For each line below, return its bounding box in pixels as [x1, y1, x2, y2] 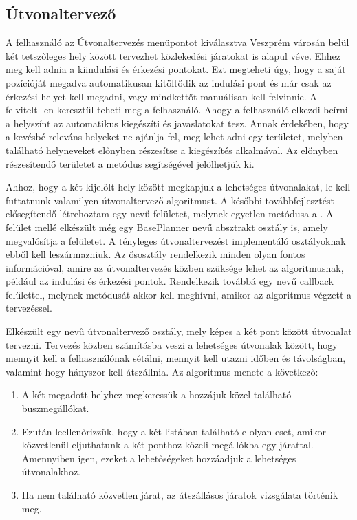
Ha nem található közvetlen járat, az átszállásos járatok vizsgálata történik [21, 488, 338, 502]
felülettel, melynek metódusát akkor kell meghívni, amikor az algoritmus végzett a [6, 287, 352, 301]
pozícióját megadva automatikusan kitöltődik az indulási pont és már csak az [6, 75, 332, 89]
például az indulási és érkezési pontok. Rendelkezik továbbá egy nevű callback [6, 274, 334, 288]
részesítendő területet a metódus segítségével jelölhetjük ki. [6, 156, 255, 171]
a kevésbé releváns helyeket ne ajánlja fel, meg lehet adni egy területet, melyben [6, 129, 343, 144]
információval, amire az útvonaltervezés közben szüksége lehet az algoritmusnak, [6, 260, 344, 274]
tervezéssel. [6, 301, 52, 315]
